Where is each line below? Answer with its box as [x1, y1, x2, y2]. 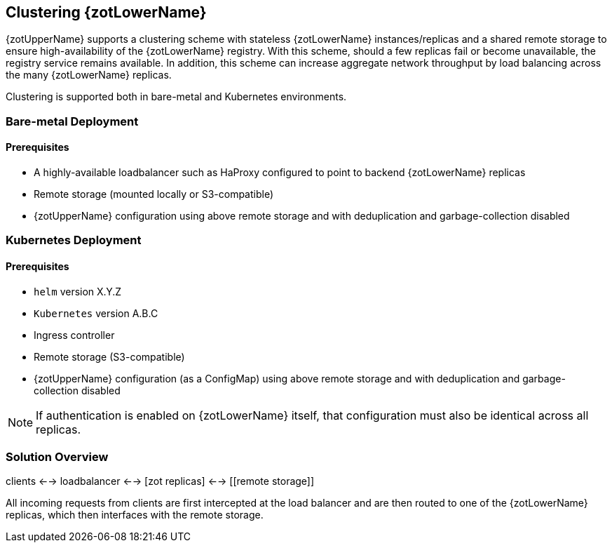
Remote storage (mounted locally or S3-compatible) [34, 188, 274, 201]
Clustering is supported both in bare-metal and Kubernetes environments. [6, 91, 347, 103]
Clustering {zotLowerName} [6, 4, 207, 21]
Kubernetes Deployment [6, 233, 142, 248]
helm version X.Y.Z [34, 285, 122, 298]
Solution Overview [6, 449, 109, 464]
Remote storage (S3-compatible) [34, 350, 185, 363]
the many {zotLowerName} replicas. [6, 69, 172, 81]
